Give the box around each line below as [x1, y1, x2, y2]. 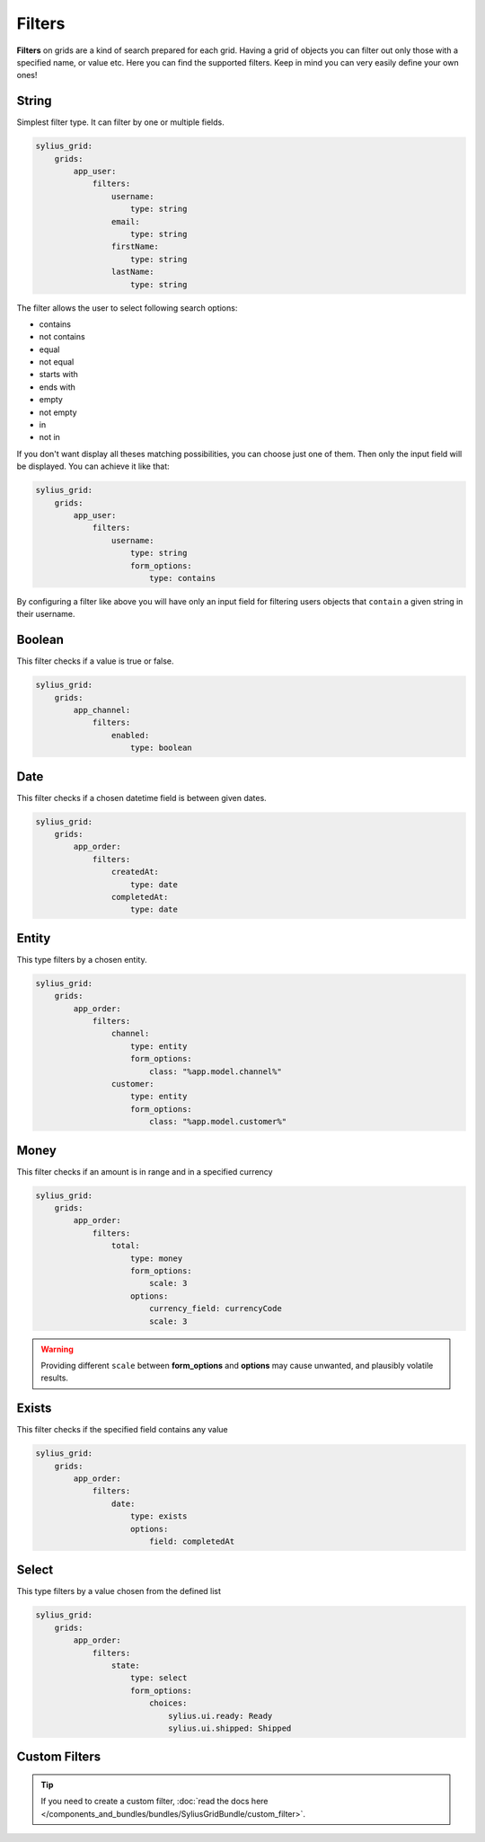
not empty [39, 407, 77, 418]
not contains [39, 331, 85, 342]
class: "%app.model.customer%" [148, 1116, 287, 1127]
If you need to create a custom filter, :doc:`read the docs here [40, 1796, 269, 1807]
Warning [40, 1344, 74, 1354]
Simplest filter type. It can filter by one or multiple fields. [16, 117, 225, 128]
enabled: [110, 730, 150, 740]
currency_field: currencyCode [148, 1303, 282, 1314]
